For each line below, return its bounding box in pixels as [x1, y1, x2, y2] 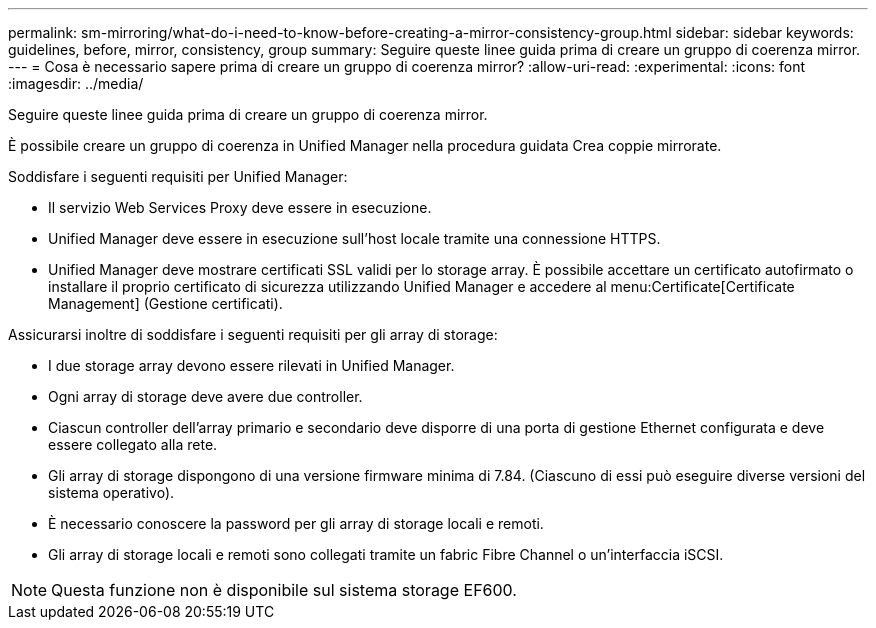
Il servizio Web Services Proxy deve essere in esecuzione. [48, 199, 432, 216]
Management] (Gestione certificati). [48, 295, 283, 312]
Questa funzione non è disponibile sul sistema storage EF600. [51, 580, 517, 600]
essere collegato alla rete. [48, 436, 218, 453]
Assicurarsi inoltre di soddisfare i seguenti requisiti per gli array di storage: [8, 326, 498, 343]
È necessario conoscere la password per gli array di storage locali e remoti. [48, 515, 544, 532]
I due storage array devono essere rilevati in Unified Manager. [48, 357, 455, 374]
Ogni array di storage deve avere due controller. [48, 388, 363, 405]
